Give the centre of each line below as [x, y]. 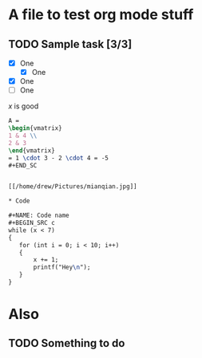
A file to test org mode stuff [101, 15]
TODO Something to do [67, 343]
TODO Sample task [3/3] [70, 44]
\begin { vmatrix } [35, 128]
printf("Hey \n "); [62, 268]
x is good [24, 106]
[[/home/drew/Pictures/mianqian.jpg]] [73, 187]
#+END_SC [23, 165]
